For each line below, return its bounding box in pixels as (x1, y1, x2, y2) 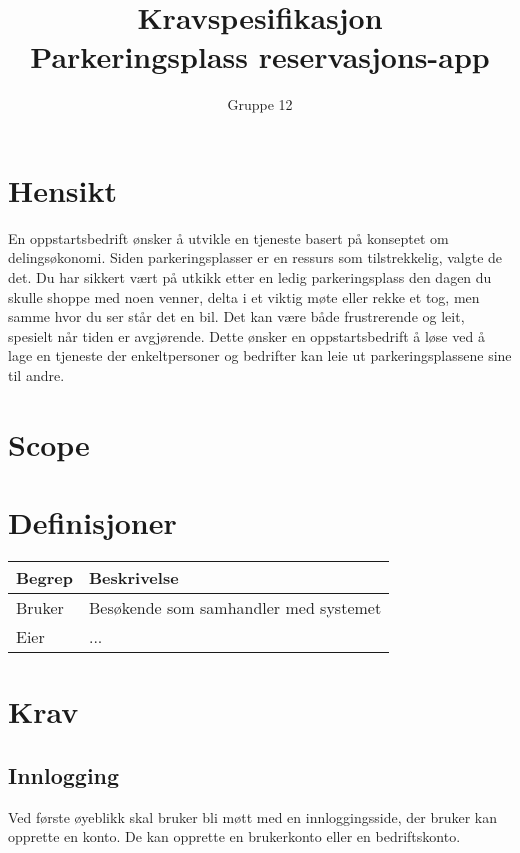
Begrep (16, 566, 73, 590)
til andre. (8, 365, 65, 385)
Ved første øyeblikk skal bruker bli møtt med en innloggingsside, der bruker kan (8, 806, 498, 827)
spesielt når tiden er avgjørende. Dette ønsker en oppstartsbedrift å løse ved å (8, 325, 485, 346)
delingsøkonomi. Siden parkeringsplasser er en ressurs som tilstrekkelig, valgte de (8, 247, 503, 268)
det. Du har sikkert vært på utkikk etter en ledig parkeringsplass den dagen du (8, 267, 492, 288)
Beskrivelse (88, 566, 179, 590)
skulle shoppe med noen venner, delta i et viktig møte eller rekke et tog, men (8, 286, 480, 307)
